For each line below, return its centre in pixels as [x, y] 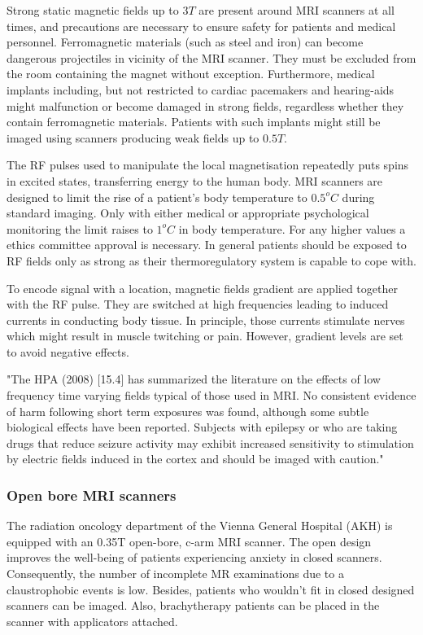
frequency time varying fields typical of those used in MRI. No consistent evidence [211, 395]
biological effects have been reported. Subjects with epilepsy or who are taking [202, 427]
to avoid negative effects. [68, 351]
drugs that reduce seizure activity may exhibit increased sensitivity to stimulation [210, 442]
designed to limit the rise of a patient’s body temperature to [157, 197]
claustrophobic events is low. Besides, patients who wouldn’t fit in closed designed [211, 589]
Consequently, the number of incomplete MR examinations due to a [175, 574]
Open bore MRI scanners [92, 495]
